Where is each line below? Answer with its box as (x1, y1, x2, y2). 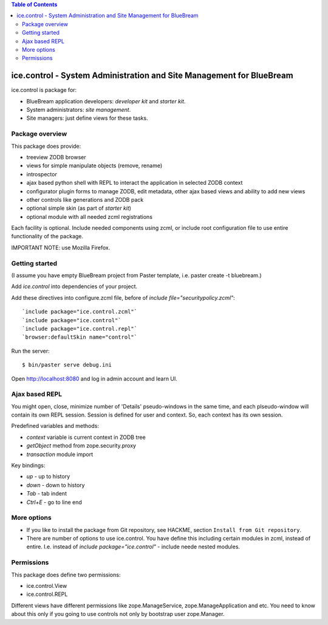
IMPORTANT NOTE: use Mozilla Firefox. (11, 244, 111, 251)
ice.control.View (26, 582, 67, 590)
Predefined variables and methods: (11, 423, 100, 430)
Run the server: (11, 347, 50, 354)
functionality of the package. (11, 233, 84, 240)
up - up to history (26, 473, 70, 480)
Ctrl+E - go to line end (26, 499, 82, 506)
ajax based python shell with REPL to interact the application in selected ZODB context (26, 179, 243, 187)
